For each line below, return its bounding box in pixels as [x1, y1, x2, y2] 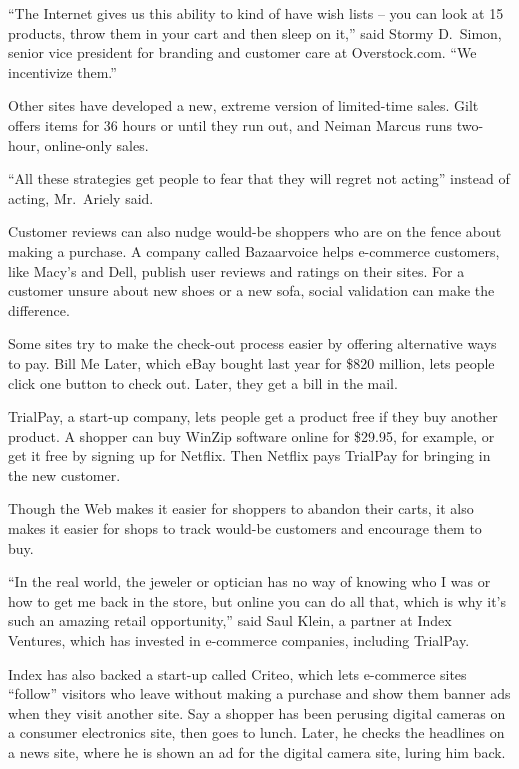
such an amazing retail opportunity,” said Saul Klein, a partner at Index [8, 610, 452, 631]
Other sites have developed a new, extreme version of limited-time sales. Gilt [8, 95, 479, 116]
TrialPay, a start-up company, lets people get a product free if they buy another [8, 406, 498, 427]
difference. [8, 299, 70, 320]
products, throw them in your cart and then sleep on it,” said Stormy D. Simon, [8, 22, 502, 43]
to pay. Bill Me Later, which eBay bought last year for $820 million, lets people [8, 352, 495, 373]
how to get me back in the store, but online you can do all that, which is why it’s [8, 590, 507, 611]
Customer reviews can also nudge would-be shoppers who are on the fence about [8, 221, 502, 242]
